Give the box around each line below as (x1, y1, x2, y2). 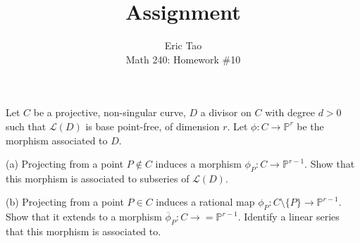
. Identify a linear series (237, 209, 340, 224)
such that (6, 118, 46, 133)
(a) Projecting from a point (6, 156, 124, 171)
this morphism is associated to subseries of (6, 170, 190, 185)
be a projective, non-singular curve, (33, 105, 186, 120)
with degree (265, 105, 315, 120)
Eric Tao (164, 38, 202, 53)
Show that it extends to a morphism (6, 209, 162, 224)
